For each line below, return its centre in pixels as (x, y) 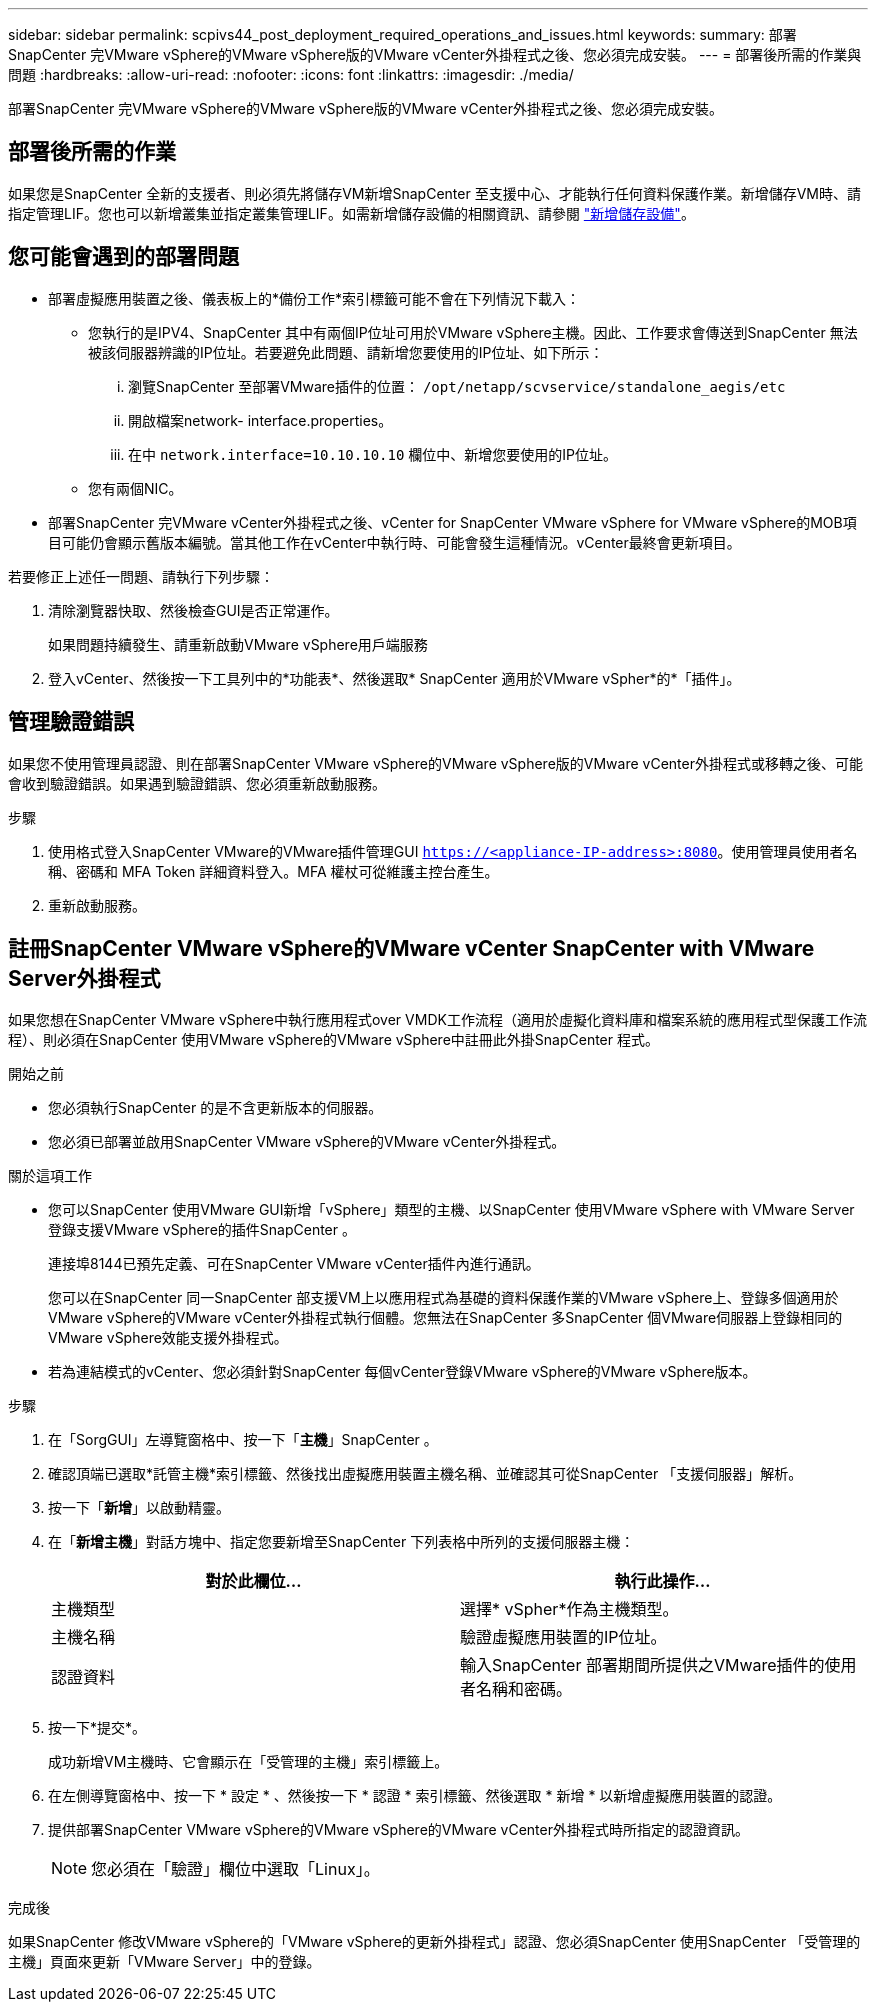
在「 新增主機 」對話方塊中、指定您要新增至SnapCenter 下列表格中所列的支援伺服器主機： (341, 1542)
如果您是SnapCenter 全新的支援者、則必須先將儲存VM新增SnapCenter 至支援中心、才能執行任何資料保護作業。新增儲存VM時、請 (434, 193)
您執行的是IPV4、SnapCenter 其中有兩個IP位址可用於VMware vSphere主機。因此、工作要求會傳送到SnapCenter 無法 (473, 332)
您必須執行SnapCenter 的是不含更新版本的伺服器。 (215, 1108)
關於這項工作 (50, 1176)
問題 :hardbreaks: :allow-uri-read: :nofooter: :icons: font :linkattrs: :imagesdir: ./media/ (291, 74)
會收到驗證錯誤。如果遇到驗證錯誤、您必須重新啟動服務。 (197, 783)
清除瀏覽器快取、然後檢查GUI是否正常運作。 (193, 610)
